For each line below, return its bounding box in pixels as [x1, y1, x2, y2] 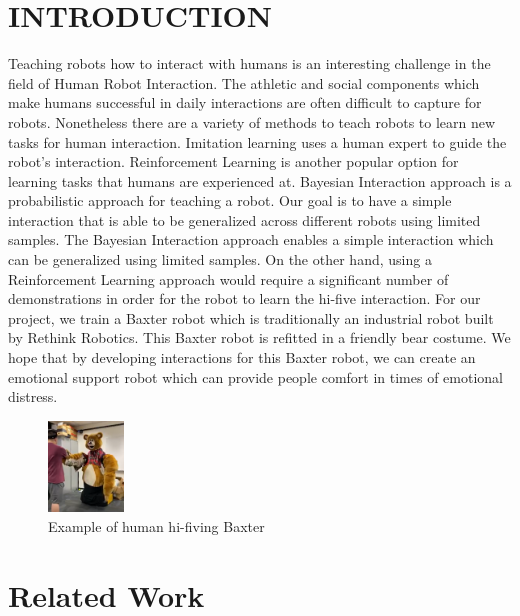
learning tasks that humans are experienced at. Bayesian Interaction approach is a [8, 170, 512, 191]
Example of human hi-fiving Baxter [48, 516, 265, 537]
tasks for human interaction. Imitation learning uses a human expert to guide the [8, 131, 507, 152]
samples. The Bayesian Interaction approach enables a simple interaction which [8, 229, 494, 250]
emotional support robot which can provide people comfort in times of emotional [8, 366, 503, 387]
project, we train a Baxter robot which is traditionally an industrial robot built [8, 307, 494, 328]
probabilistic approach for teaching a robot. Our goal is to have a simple [8, 190, 452, 211]
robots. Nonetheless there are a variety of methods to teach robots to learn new [8, 111, 496, 132]
